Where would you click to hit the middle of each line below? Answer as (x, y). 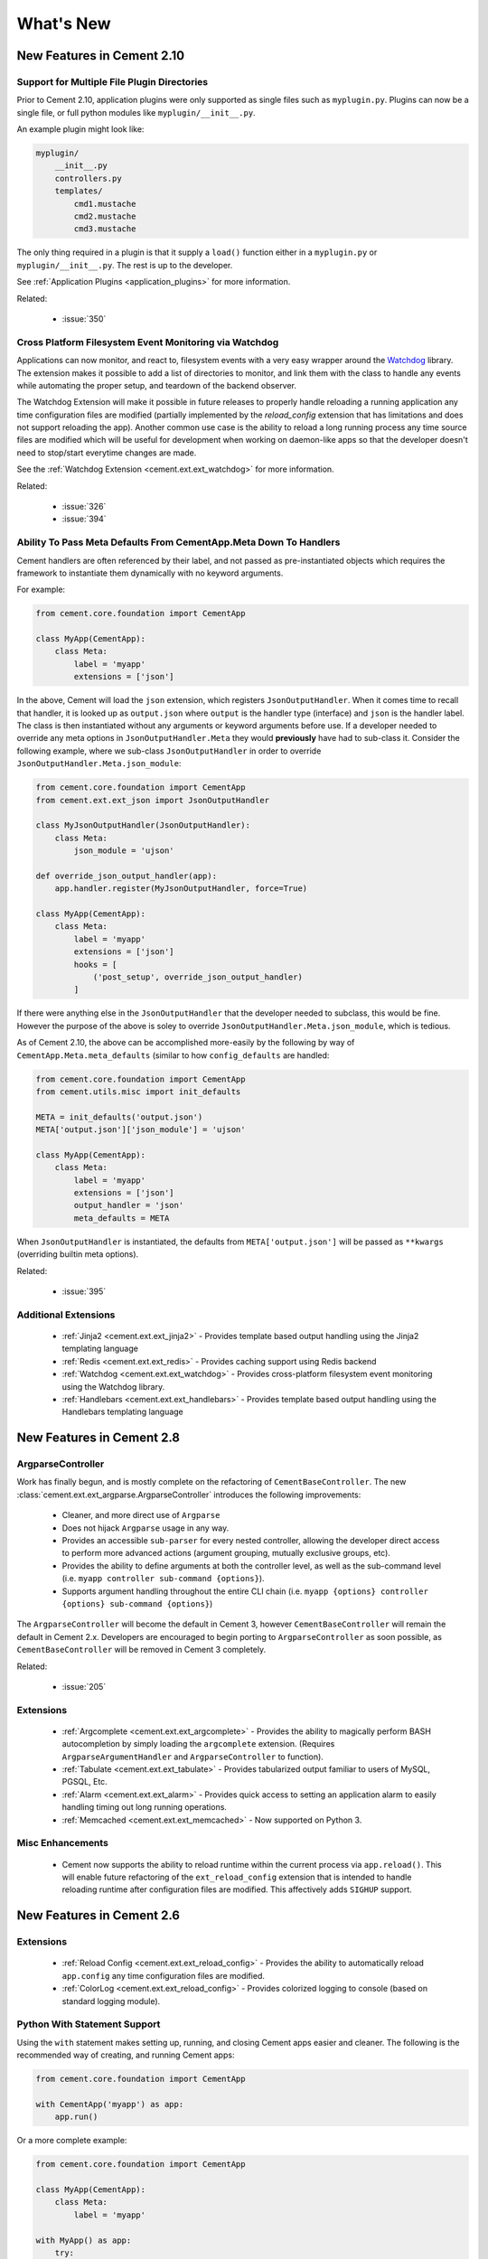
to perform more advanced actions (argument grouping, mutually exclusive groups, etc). (226, 1553)
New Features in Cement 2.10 (101, 56)
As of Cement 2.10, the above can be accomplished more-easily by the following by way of (186, 1043)
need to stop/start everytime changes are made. (107, 453)
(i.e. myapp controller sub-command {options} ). (164, 1579)
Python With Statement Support (89, 2024)
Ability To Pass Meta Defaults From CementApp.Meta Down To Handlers (178, 542)
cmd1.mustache (105, 204)
